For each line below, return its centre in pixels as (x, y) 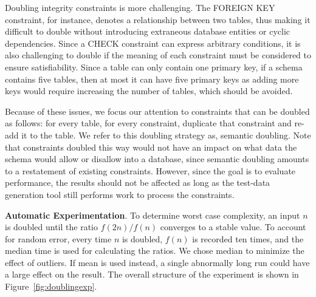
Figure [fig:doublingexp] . (51, 286)
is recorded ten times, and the (248, 238)
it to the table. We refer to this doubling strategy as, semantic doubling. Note (166, 135)
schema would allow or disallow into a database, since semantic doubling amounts (157, 159)
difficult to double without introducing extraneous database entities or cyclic (147, 31)
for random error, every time (58, 238)
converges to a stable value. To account (233, 227)
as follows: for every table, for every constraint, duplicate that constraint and (148, 123)
